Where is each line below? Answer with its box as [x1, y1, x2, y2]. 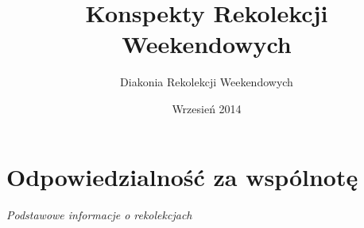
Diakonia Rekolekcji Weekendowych [120, 74, 293, 90]
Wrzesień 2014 [172, 100, 242, 116]
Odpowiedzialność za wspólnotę [6, 160, 358, 192]
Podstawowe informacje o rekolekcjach [6, 207, 192, 223]
